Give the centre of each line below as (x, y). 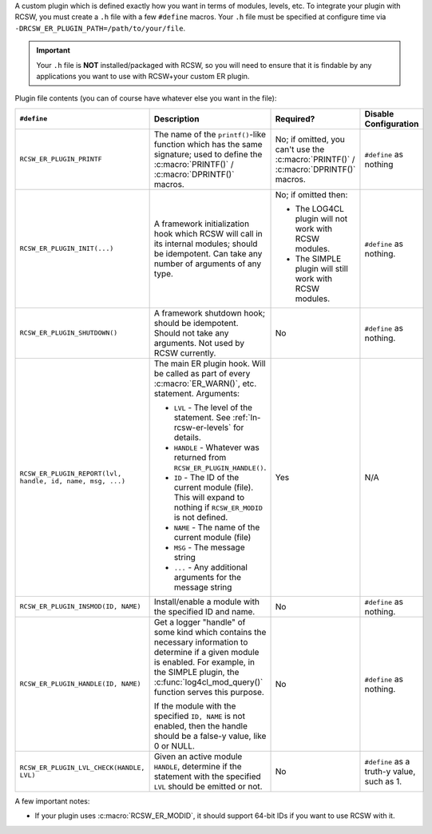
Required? (295, 118)
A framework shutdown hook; (209, 313)
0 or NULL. (174, 745)
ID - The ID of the (206, 477)
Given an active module (198, 757)
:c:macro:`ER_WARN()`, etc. (205, 383)
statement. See (202, 417)
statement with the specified (207, 776)
